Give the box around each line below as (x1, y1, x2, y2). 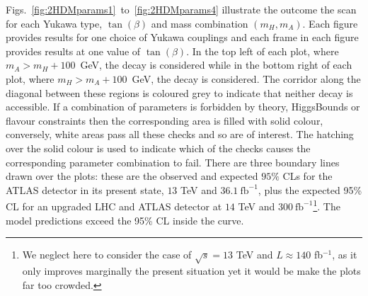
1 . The (313, 197, 340, 213)
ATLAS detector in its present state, (6, 182, 164, 197)
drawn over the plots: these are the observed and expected (6, 169, 258, 183)
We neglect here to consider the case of (22, 247, 192, 262)
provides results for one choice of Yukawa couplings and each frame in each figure (6, 30, 359, 45)
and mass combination (151, 16, 248, 30)
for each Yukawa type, (6, 16, 103, 30)
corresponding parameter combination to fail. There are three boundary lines (6, 154, 340, 169)
